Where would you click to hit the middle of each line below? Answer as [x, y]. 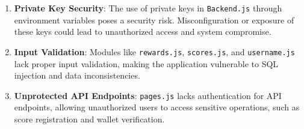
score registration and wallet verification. [89, 118]
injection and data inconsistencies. [77, 75]
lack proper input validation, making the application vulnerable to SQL [146, 63]
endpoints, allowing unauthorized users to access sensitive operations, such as [157, 107]
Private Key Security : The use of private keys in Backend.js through [148, 8]
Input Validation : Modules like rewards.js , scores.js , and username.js [154, 51]
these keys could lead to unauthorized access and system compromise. [143, 31]
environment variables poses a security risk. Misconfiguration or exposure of [154, 19]
